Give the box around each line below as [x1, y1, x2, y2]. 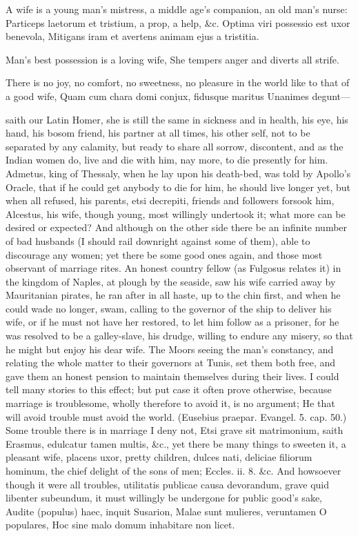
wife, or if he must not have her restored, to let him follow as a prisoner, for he [6, 315, 339, 329]
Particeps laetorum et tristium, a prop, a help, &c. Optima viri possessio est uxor [6, 15, 350, 30]
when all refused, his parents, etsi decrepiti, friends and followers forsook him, [6, 193, 335, 208]
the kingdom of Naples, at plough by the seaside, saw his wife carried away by [6, 274, 336, 288]
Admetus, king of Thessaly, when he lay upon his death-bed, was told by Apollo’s [6, 166, 351, 180]
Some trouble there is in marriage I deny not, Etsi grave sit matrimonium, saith [6, 423, 344, 437]
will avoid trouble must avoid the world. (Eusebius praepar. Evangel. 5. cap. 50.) [6, 409, 347, 424]
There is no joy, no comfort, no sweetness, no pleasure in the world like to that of [6, 75, 350, 90]
